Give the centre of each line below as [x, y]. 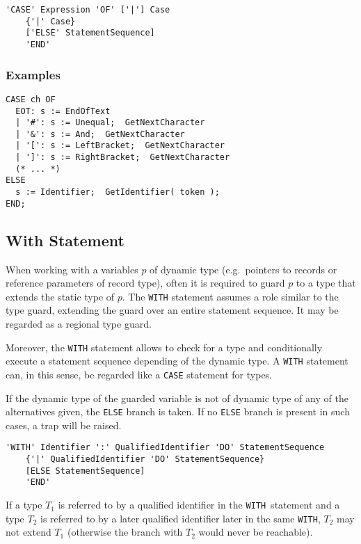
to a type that [326, 283]
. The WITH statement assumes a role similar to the [230, 296]
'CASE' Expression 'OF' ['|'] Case [88, 10]
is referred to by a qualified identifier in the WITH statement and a [199, 505]
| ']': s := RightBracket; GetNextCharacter [123, 158]
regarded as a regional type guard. [79, 324]
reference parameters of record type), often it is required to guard [145, 283]
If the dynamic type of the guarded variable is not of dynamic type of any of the [177, 398]
